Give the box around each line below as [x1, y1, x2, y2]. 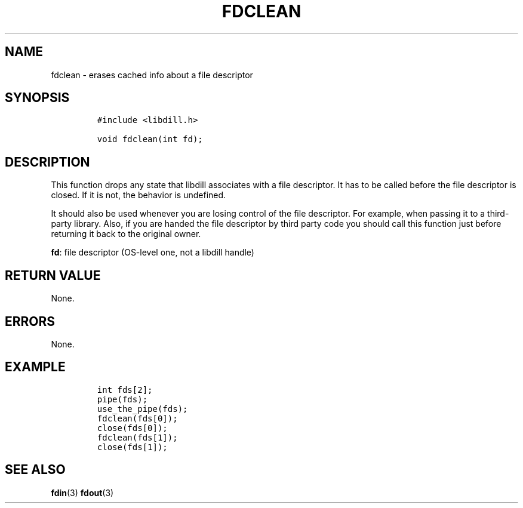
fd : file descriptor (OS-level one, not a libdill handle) [51, 247, 254, 258]
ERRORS [5, 313, 56, 329]
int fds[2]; [97, 384, 153, 395]
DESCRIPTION [5, 154, 90, 170]
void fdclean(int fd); [97, 134, 203, 144]
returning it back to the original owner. [51, 229, 201, 239]
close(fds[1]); [97, 442, 168, 452]
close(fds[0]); [97, 423, 168, 433]
